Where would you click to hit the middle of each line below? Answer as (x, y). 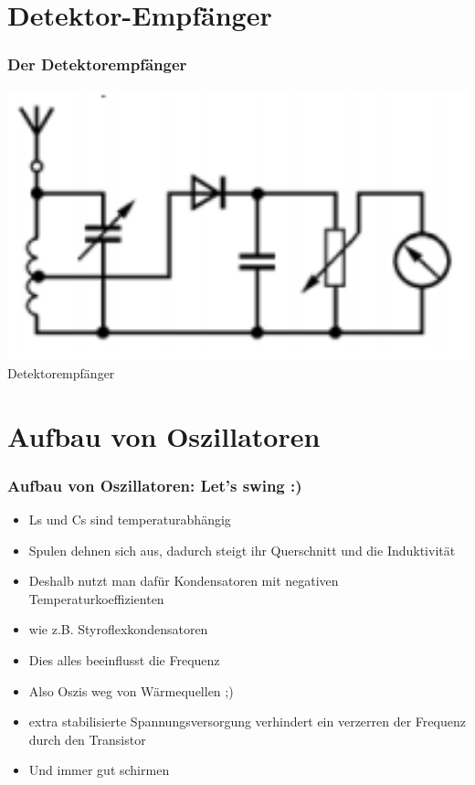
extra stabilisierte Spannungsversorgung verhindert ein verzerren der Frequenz (247, 721)
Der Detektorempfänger (97, 64)
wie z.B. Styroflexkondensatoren (118, 629)
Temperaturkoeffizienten (96, 598)
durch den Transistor (87, 739)
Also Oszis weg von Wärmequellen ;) (131, 690)
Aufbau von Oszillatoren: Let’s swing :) (155, 485)
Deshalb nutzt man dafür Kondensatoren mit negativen (184, 581)
